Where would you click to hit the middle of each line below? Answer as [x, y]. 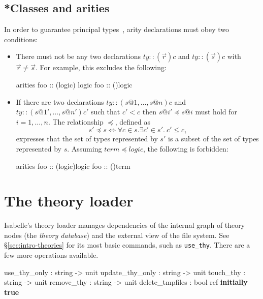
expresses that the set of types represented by [87, 139]
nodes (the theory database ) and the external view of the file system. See [117, 235]
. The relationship [76, 121]
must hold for [216, 112]
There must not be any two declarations [78, 56]
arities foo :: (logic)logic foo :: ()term [73, 166]
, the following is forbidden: [186, 148]
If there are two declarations [60, 101]
